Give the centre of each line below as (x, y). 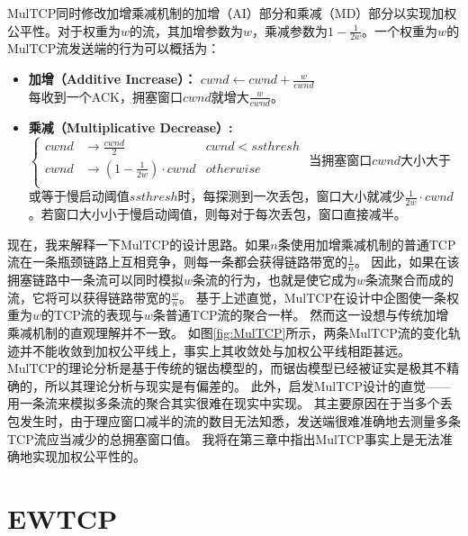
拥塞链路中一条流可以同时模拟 (95, 280)
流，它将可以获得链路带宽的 (89, 297)
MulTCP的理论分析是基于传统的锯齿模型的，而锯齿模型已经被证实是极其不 (227, 368)
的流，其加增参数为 (187, 30)
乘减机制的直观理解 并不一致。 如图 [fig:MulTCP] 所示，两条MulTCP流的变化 (228, 333)
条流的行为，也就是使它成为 (275, 280)
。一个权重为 (400, 30)
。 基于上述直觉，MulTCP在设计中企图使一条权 (319, 297)
